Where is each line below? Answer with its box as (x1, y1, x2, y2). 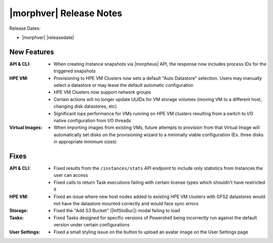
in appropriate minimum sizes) (54, 139, 117, 145)
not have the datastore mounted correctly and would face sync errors (54, 201, 199, 207)
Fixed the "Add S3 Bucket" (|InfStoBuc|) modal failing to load (54, 208, 180, 214)
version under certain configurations (54, 222, 130, 228)
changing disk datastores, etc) (54, 104, 117, 110)
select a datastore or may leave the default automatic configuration (54, 82, 194, 88)
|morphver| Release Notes (9, 8, 122, 19)
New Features (9, 47, 54, 56)
